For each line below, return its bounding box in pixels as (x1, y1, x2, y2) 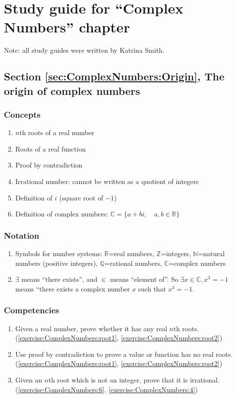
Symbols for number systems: (15, 248, 103, 259)
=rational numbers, (104, 258, 162, 268)
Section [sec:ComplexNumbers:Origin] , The (4, 69, 224, 84)
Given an (15, 375, 43, 385)
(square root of (59, 192, 103, 202)
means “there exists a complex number (15, 283, 130, 293)
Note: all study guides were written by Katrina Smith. (4, 45, 165, 55)
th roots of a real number (19, 127, 94, 138)
